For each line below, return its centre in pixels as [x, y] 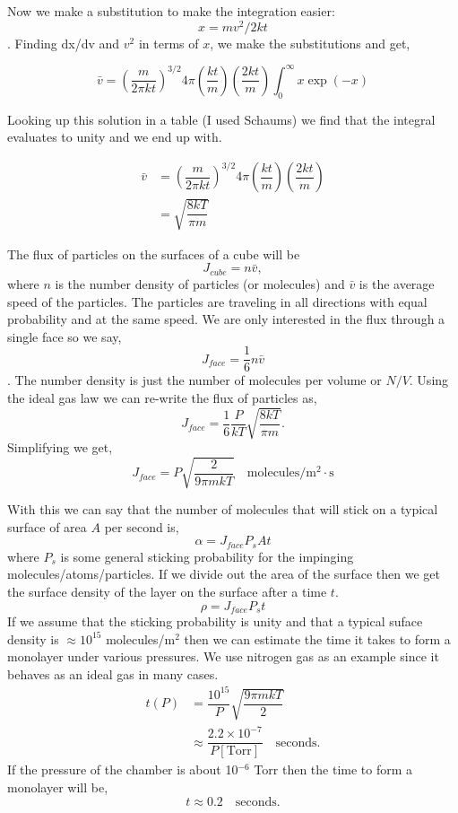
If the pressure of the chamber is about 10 [123, 769]
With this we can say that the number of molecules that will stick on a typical [223, 509]
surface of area [47, 526]
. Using [429, 380]
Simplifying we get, [60, 447]
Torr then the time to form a [333, 769]
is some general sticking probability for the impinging [207, 556]
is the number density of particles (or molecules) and [200, 283]
